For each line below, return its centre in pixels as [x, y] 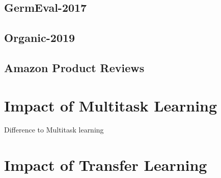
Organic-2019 [40, 38]
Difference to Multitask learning [54, 130]
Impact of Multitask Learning [111, 105]
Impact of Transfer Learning [106, 165]
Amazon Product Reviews [74, 67]
